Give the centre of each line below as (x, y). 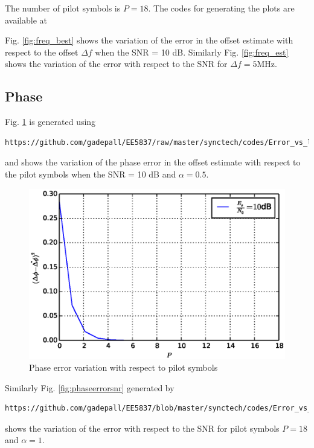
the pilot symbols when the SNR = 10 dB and (91, 174)
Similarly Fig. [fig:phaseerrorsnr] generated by (90, 387)
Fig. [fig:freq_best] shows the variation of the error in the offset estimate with (149, 40)
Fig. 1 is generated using (50, 122)
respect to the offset (42, 52)
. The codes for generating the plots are (221, 8)
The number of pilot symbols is (63, 8)
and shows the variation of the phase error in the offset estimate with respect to (153, 162)
